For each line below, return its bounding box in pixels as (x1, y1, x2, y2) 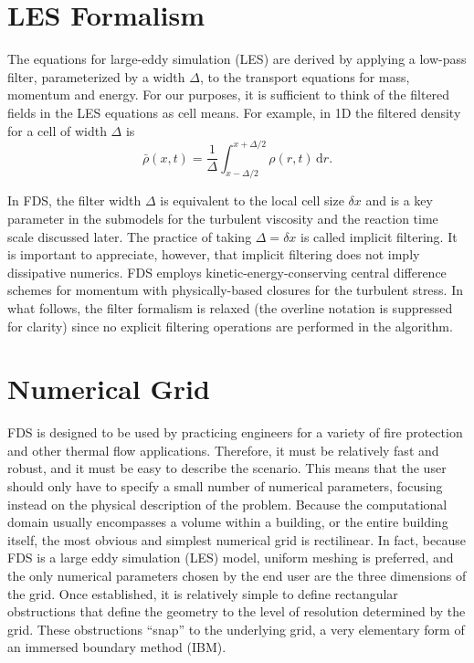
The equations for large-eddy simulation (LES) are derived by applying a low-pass (7, 49, 467, 68)
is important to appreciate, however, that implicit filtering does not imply (7, 245, 420, 264)
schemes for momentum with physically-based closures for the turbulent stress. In (7, 280, 464, 300)
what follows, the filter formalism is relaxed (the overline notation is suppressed (7, 298, 453, 317)
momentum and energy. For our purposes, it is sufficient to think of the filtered (7, 85, 450, 104)
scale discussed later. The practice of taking (7, 226, 252, 246)
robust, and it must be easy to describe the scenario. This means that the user (7, 458, 447, 478)
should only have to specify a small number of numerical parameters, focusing (7, 477, 443, 496)
